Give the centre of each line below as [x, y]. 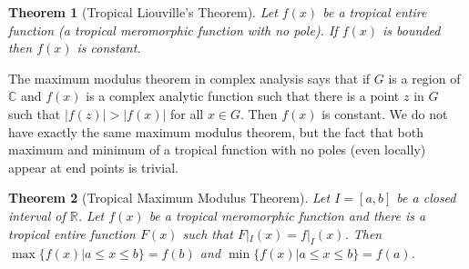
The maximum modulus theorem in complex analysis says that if [189, 78]
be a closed [426, 198]
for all [187, 113]
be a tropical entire [375, 12]
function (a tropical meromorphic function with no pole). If [173, 30]
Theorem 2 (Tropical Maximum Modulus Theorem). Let [169, 198]
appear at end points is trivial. [93, 167]
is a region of [424, 78]
